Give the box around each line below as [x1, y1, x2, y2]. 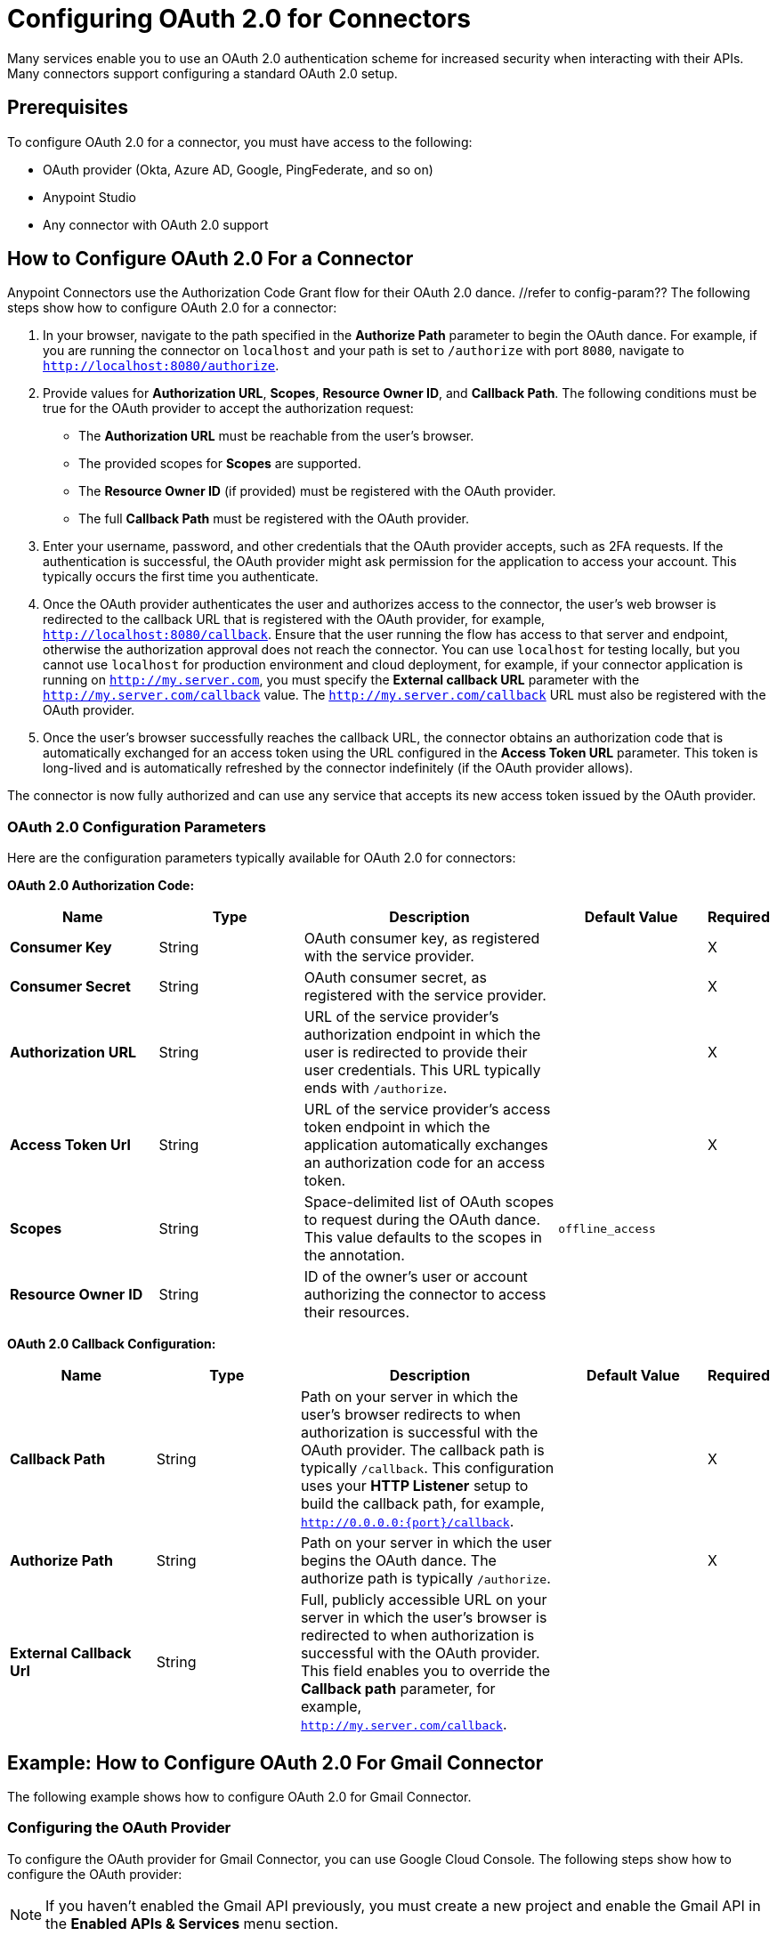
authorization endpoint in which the [304, 1025, 541, 1044]
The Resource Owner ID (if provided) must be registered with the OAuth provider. [78, 483, 556, 499]
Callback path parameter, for [300, 1680, 496, 1698]
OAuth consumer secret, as [304, 968, 487, 987]
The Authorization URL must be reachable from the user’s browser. [78, 428, 474, 444]
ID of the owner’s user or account [304, 1268, 528, 1286]
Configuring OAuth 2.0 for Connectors [7, 4, 471, 34]
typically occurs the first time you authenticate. [43, 569, 319, 585]
